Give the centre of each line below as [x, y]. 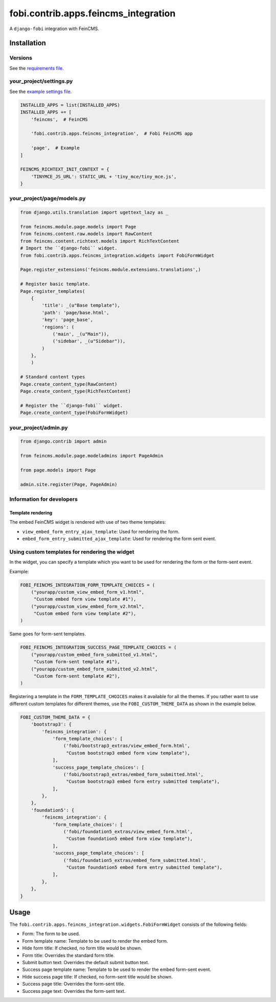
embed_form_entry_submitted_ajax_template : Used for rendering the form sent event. [119, 539]
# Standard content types [53, 377]
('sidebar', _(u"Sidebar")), [89, 341]
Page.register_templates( [53, 291]
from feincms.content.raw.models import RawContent [86, 234]
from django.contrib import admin [63, 441]
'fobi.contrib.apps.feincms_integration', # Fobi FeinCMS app [112, 134]
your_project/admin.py [39, 428]
